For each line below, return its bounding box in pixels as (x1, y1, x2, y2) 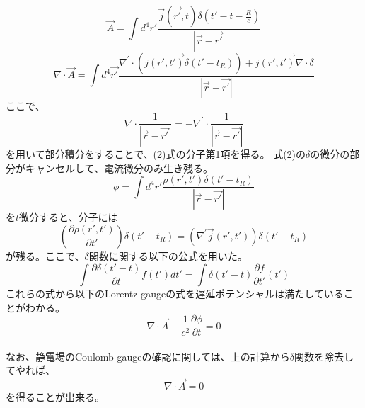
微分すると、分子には (19, 210, 118, 225)
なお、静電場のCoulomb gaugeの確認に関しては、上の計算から (6, 348, 290, 363)
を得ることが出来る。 (6, 390, 105, 404)
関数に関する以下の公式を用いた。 (88, 248, 248, 263)
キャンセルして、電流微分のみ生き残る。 (25, 160, 213, 175)
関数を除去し (294, 348, 354, 363)
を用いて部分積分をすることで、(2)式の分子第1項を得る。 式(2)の (6, 147, 306, 161)
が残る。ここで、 (6, 248, 85, 263)
